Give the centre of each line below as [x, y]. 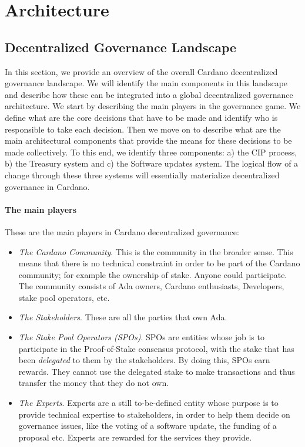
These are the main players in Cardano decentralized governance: [122, 231]
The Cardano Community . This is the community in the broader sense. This [156, 251]
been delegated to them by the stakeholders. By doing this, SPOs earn [144, 360]
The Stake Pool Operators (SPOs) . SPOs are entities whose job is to [141, 337]
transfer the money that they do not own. [94, 383]
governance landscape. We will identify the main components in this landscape [146, 83]
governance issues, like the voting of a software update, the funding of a [148, 426]
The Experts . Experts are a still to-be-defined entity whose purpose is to [148, 403]
